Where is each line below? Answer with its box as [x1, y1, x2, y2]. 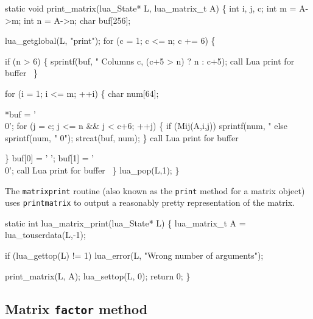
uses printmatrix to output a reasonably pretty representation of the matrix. [5, 196, 295, 209]
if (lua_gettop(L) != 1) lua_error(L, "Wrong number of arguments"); [5, 249, 264, 262]
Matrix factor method [5, 299, 148, 318]
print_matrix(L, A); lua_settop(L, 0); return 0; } [5, 269, 191, 282]
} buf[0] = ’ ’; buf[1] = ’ [5, 152, 94, 164]
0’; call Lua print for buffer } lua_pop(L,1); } [5, 163, 180, 176]
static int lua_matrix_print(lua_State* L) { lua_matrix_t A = [5, 216, 246, 229]
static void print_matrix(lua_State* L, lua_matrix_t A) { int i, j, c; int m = [5, 2, 297, 14]
